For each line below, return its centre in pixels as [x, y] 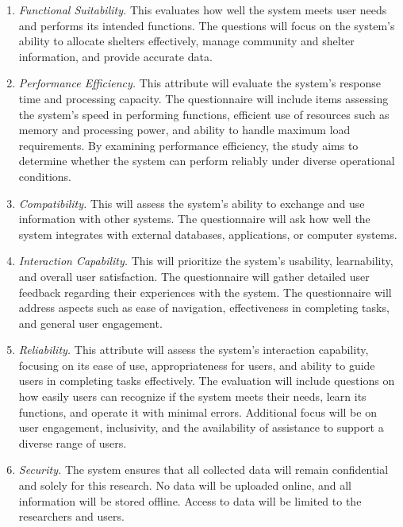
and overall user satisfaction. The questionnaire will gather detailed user [194, 276]
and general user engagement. [90, 323]
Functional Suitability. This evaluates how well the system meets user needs [203, 10]
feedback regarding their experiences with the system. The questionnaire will [205, 292]
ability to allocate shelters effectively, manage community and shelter [186, 41]
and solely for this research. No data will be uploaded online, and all [185, 485]
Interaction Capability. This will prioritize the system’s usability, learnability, [206, 261]
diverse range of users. [73, 442]
